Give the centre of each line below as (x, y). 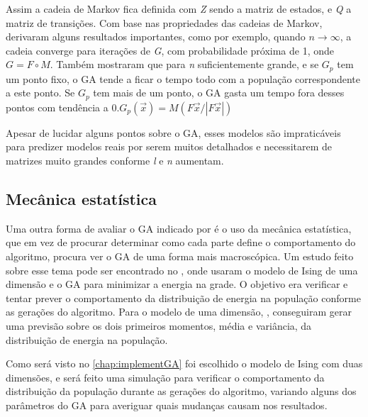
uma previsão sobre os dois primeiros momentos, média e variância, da (159, 326)
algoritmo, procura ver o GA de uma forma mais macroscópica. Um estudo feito (180, 256)
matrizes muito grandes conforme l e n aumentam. (115, 161)
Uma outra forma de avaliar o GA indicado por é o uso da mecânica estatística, (179, 228)
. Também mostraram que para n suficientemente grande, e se (184, 64)
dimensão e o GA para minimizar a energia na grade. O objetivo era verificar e (177, 284)
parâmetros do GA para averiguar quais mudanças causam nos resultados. (167, 405)
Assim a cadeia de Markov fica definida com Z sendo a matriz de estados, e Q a (179, 9)
